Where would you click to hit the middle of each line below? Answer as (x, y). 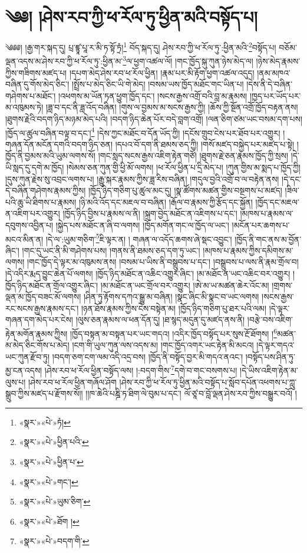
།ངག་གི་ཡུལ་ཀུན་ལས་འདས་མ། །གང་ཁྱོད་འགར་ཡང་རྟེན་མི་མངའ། (163, 345)
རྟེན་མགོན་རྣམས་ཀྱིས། (37, 333)
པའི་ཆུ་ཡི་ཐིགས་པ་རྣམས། (41, 202)
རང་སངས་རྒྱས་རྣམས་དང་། (42, 308)
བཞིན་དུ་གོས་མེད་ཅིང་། (37, 84)
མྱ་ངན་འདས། (24, 370)
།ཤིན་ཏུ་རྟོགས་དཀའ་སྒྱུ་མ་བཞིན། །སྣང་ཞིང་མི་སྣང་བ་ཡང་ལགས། (171, 297)
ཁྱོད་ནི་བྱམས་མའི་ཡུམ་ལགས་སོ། (51, 156)
